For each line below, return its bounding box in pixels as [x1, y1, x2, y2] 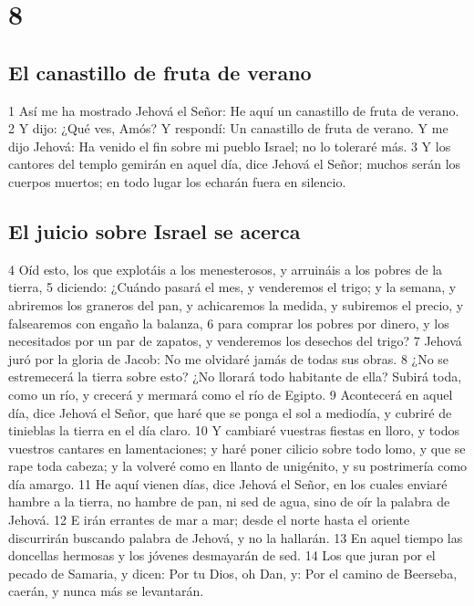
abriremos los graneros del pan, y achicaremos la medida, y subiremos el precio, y [8, 295, 464, 314]
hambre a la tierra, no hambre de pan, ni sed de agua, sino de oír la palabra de [8, 492, 450, 511]
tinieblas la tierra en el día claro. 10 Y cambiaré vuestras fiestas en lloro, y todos [8, 421, 459, 440]
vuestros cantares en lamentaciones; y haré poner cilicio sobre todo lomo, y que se [8, 438, 466, 457]
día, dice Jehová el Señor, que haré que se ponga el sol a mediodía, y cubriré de [8, 402, 452, 422]
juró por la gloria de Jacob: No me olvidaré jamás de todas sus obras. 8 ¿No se [8, 349, 449, 368]
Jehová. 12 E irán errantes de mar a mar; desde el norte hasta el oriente [8, 510, 410, 529]
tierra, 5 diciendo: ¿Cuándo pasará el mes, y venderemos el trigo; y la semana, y [8, 277, 457, 297]
